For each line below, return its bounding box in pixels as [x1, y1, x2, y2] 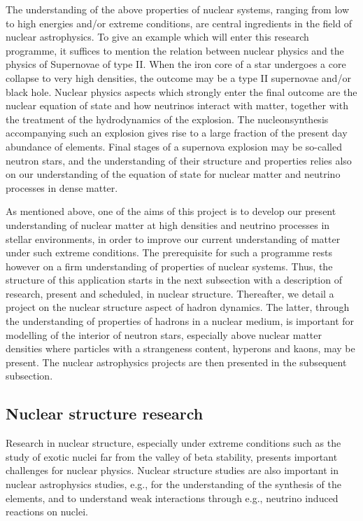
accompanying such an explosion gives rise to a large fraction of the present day [6, 125, 348, 140]
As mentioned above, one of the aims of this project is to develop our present [6, 204, 336, 218]
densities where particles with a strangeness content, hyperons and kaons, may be [6, 341, 355, 356]
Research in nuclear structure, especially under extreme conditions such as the [6, 436, 341, 450]
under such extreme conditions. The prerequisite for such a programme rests [6, 245, 333, 260]
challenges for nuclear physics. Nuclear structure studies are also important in [6, 463, 339, 478]
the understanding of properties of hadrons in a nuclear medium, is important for [6, 314, 355, 328]
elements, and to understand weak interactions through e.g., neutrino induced [6, 490, 339, 505]
